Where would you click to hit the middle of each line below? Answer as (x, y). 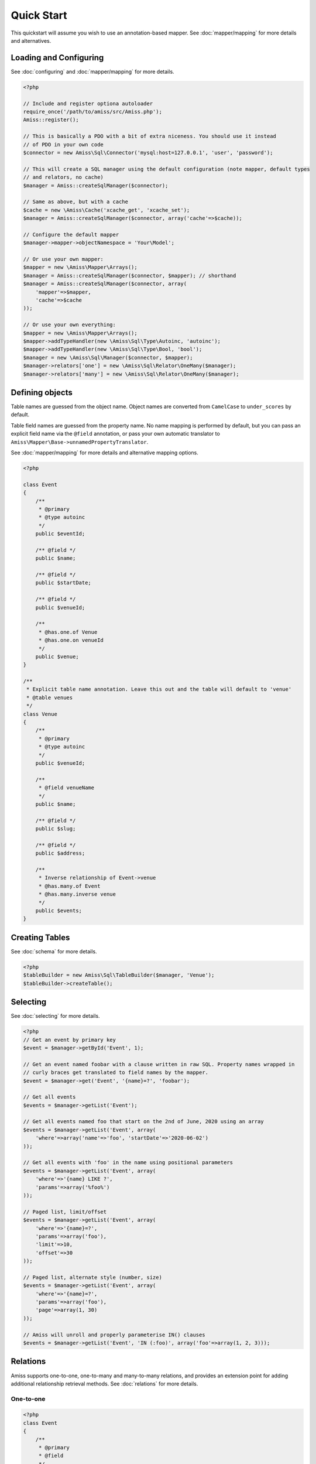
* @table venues (50, 697)
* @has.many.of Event (69, 886)
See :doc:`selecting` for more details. (55, 1016)
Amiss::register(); (51, 120)
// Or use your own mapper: (63, 259)
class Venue (40, 714)
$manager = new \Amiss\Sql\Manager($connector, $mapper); (108, 358)
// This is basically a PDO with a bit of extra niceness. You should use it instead (150, 136)
